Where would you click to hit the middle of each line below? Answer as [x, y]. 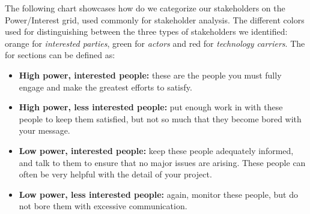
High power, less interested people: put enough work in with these [151, 107]
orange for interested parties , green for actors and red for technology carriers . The [155, 43]
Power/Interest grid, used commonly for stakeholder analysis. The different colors [155, 19]
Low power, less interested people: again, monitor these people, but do [158, 194]
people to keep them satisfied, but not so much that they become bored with [160, 118]
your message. [44, 130]
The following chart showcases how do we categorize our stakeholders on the [145, 8]
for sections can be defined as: [60, 55]
